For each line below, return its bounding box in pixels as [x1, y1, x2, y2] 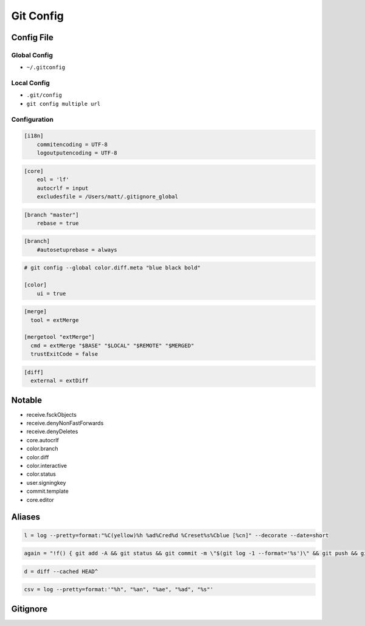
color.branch [26, 445, 58, 453]
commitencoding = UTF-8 [36, 141, 108, 148]
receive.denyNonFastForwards [26, 420, 104, 426]
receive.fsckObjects [26, 411, 77, 418]
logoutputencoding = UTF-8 [36, 150, 118, 156]
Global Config [11, 50, 53, 59]
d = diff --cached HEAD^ [24, 568, 99, 575]
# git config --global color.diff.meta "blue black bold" [24, 265, 201, 271]
